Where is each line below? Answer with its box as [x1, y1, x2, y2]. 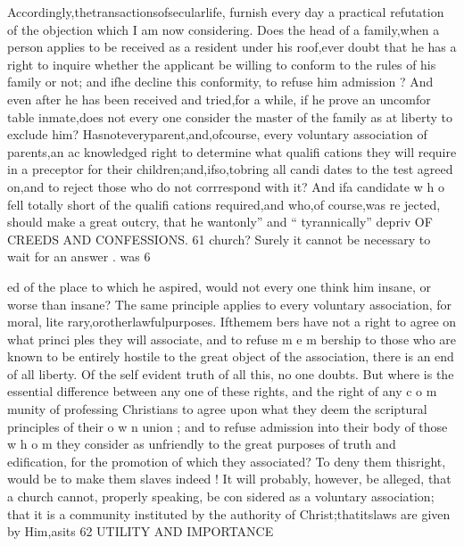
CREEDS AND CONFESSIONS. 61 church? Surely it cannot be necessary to [7, 229, 431, 248]
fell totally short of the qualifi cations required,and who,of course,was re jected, [7, 194, 441, 213]
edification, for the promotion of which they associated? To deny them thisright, [7, 451, 446, 470]
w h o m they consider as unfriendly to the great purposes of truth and [7, 434, 396, 453]
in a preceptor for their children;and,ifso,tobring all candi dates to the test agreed [7, 160, 453, 178]
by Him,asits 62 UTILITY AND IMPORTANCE [7, 522, 274, 541]
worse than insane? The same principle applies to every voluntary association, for [7, 294, 452, 313]
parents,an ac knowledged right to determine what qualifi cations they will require [7, 142, 457, 161]
